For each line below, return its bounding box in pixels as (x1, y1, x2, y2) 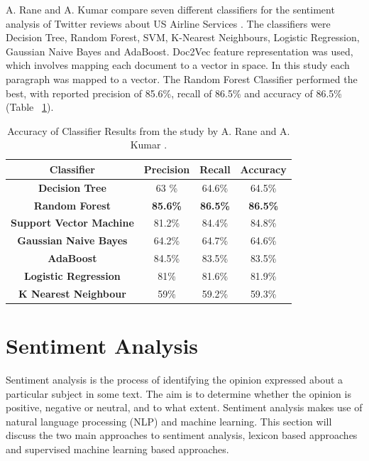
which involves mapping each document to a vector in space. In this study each (6, 58, 350, 72)
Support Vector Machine (11, 215, 134, 230)
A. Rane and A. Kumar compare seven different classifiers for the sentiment (6, 2, 335, 16)
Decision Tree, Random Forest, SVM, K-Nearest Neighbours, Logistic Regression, (6, 30, 360, 45)
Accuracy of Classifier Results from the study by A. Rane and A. (7, 123, 290, 138)
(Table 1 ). (6, 99, 54, 114)
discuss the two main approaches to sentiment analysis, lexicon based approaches (6, 428, 358, 443)
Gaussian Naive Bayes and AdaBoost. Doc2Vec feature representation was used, (6, 43, 353, 58)
